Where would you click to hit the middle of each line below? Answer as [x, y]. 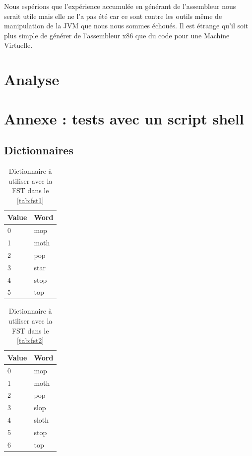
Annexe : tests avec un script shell [124, 118]
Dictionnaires [39, 150]
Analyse [32, 79]
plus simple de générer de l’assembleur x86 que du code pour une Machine [117, 35]
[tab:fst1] [31, 200]
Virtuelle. [18, 45]
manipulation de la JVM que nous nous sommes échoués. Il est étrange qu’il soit [126, 26]
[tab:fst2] [31, 340]
